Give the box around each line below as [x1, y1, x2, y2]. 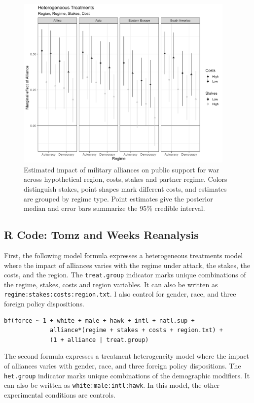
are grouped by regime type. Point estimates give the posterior [24, 193, 213, 203]
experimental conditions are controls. [4, 389, 115, 400]
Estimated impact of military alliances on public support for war [24, 164, 219, 174]
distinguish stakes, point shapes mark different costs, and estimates [24, 183, 227, 194]
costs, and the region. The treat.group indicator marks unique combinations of [4, 269, 246, 280]
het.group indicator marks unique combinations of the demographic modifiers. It [4, 370, 250, 380]
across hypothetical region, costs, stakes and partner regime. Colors [24, 174, 227, 184]
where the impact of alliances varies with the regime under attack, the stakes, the [4, 260, 250, 270]
